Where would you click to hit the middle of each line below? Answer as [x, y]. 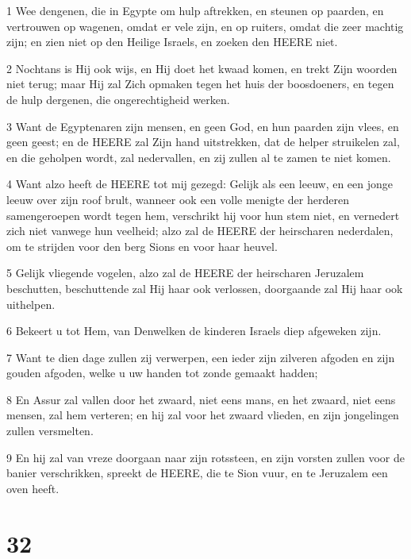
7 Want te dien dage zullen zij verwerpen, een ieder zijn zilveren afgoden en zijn [201, 357]
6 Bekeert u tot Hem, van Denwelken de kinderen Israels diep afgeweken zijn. [194, 331]
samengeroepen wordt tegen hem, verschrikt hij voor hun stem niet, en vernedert [203, 215]
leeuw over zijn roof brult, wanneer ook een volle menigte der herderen [178, 199]
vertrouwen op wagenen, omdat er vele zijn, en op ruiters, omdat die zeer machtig [205, 26]
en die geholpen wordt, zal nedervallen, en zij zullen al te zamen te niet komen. [199, 157]
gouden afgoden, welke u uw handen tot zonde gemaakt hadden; [162, 373]
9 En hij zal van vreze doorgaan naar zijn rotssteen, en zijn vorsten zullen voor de [205, 457]
